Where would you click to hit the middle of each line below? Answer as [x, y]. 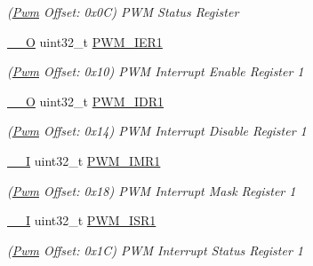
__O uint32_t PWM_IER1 [85, 41]
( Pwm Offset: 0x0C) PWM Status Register [123, 12]
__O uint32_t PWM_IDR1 [86, 101]
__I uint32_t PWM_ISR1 [82, 220]
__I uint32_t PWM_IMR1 [84, 160]
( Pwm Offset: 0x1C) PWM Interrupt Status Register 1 [155, 250]
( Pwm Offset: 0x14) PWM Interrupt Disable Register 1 [157, 131]
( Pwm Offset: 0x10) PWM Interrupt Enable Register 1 [156, 71]
